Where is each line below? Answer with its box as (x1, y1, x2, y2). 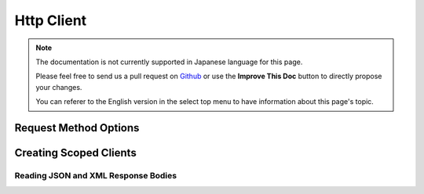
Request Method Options (14, 121, 140, 135)
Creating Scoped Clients (14, 145, 137, 160)
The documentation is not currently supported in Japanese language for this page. (35, 57, 303, 66)
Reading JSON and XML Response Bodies (14, 170, 177, 181)
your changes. (35, 82, 82, 92)
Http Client (14, 12, 87, 29)
